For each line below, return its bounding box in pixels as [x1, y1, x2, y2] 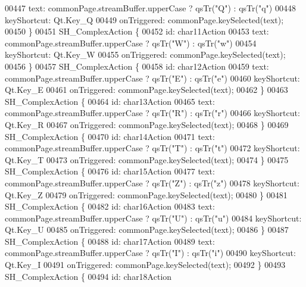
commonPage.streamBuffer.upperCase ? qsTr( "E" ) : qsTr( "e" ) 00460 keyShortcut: [5, 71, 300, 84]
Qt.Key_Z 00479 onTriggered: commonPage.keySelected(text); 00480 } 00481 [5, 188, 288, 201]
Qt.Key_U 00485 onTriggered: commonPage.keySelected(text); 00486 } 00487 [5, 223, 289, 236]
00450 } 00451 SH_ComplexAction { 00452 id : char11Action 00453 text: [5, 25, 269, 38]
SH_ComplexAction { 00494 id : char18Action [5, 270, 172, 282]
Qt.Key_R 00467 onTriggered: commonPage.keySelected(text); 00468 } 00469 [5, 118, 289, 130]
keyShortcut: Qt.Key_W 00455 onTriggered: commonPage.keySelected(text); [5, 48, 286, 61]
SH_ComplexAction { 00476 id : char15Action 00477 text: [5, 165, 215, 177]
